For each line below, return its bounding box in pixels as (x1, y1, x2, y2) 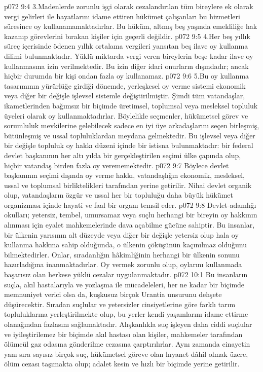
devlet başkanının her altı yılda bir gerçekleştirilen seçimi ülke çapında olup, (4, 150, 241, 160)
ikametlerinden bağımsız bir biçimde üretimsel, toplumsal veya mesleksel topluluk (4, 100, 258, 110)
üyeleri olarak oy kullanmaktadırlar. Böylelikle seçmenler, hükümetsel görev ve (4, 110, 248, 121)
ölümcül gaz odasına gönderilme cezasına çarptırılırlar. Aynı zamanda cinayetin (4, 339, 250, 349)
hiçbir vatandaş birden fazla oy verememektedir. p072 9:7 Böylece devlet (4, 160, 229, 170)
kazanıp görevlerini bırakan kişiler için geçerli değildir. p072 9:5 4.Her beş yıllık (4, 30, 250, 41)
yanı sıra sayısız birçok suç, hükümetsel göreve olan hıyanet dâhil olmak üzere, (4, 348, 248, 359)
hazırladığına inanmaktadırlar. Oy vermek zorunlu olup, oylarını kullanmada (4, 259, 242, 270)
